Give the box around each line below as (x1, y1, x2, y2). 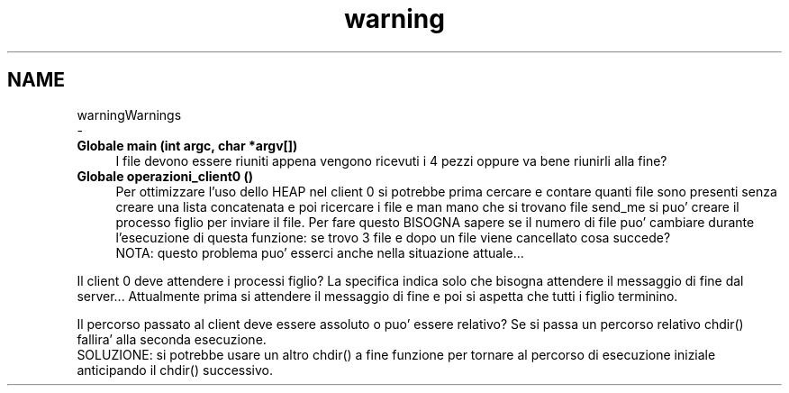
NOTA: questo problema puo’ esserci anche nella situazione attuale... (115, 244, 524, 260)
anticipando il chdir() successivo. (77, 361, 274, 378)
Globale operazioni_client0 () (77, 168, 254, 184)
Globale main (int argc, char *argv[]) (77, 137, 298, 153)
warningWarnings (77, 106, 182, 123)
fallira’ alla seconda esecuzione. (77, 331, 267, 347)
